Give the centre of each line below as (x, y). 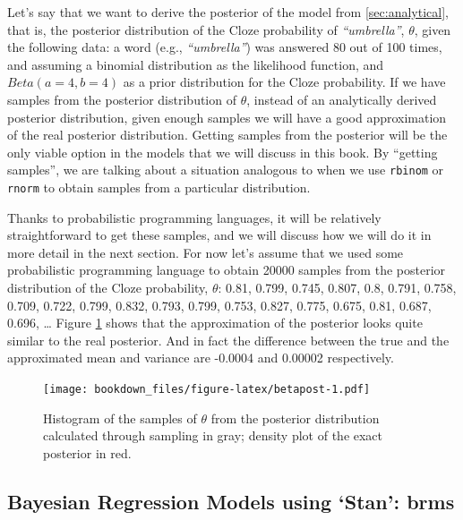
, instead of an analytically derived (342, 99)
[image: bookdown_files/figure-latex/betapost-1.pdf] (207, 389)
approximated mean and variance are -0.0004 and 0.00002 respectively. (201, 358)
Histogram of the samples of (120, 418)
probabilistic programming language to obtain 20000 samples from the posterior (227, 270)
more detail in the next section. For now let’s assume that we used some (206, 252)
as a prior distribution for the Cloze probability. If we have (284, 82)
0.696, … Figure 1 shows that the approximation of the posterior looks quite (215, 323)
